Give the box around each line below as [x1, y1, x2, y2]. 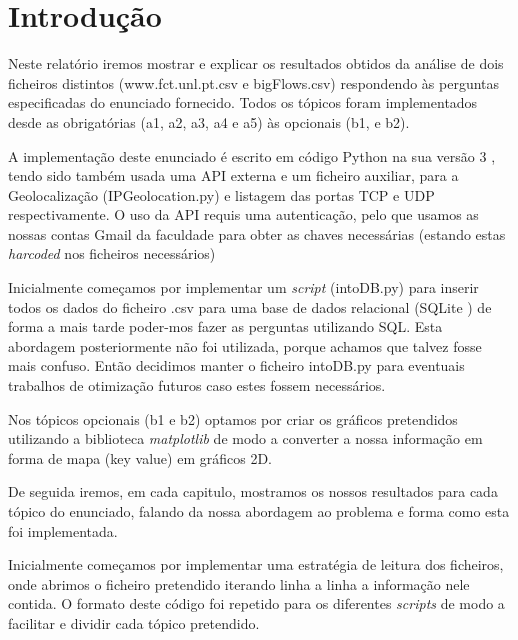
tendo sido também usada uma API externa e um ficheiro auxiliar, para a [8, 165, 459, 186]
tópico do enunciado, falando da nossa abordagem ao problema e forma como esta [8, 501, 510, 521]
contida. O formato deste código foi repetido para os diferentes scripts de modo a [8, 593, 505, 614]
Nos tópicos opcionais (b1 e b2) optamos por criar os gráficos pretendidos [8, 408, 458, 429]
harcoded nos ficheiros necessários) [8, 243, 216, 264]
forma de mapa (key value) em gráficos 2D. [8, 447, 272, 468]
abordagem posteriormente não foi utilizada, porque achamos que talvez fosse [8, 335, 482, 356]
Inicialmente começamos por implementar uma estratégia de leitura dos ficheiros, [8, 554, 504, 575]
